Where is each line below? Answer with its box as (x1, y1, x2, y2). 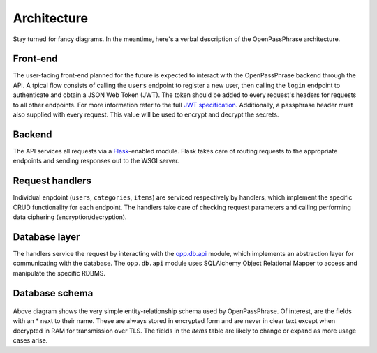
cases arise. (13, 336, 48, 345)
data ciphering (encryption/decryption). (13, 213, 127, 221)
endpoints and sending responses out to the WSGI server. (13, 157, 179, 165)
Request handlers (13, 175, 92, 187)
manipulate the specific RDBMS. (13, 269, 106, 277)
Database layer (13, 231, 80, 243)
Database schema (13, 287, 94, 299)
